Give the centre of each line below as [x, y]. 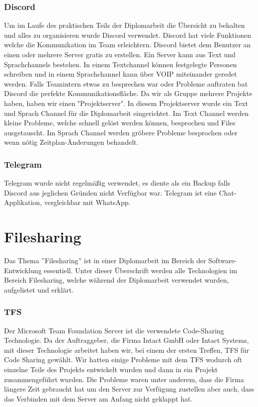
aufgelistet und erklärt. [39, 289]
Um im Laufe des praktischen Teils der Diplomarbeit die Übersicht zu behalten [125, 25]
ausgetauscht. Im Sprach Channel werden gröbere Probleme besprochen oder [121, 132]
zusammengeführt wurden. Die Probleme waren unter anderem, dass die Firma [124, 379]
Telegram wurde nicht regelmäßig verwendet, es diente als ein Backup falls [117, 183]
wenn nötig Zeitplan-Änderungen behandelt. [71, 142]
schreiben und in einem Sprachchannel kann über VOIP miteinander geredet [121, 74]
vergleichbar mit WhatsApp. [87, 202]
